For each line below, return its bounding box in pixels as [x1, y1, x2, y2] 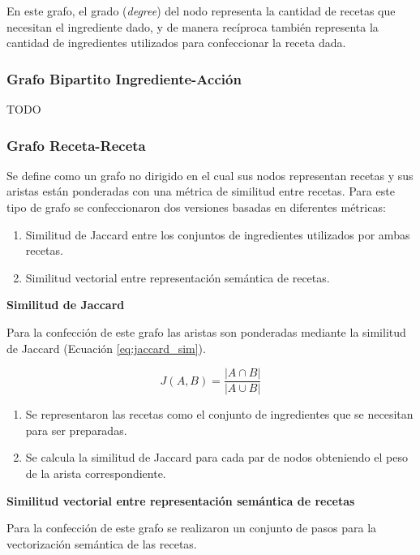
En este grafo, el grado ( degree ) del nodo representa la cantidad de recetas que [6, 2, 396, 19]
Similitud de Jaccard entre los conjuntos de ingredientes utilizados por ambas [25, 226, 410, 243]
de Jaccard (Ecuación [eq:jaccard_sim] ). [6, 339, 206, 356]
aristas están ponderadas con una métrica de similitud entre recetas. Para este [6, 183, 395, 200]
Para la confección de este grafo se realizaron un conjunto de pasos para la [6, 519, 377, 536]
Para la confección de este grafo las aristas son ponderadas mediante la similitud [6, 323, 406, 340]
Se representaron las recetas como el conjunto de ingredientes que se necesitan [25, 406, 414, 423]
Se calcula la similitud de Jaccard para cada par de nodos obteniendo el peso [25, 449, 408, 466]
